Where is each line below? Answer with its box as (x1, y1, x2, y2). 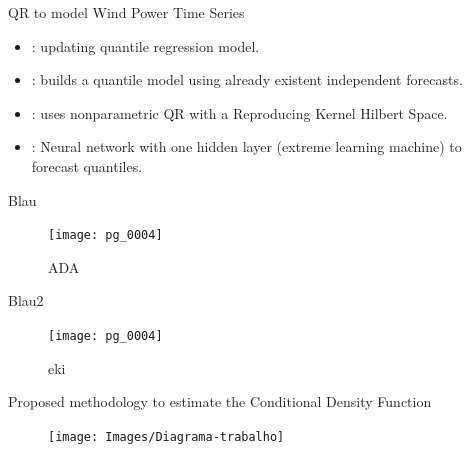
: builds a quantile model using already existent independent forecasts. (31, 69, 463, 90)
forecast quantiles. (31, 155, 143, 176)
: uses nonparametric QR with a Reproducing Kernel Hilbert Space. (31, 102, 448, 123)
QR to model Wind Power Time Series (8, 2, 245, 22)
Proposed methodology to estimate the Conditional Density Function (8, 391, 432, 412)
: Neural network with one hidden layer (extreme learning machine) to (31, 136, 462, 157)
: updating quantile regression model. (31, 35, 260, 56)
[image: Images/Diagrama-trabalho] (48, 429, 285, 444)
